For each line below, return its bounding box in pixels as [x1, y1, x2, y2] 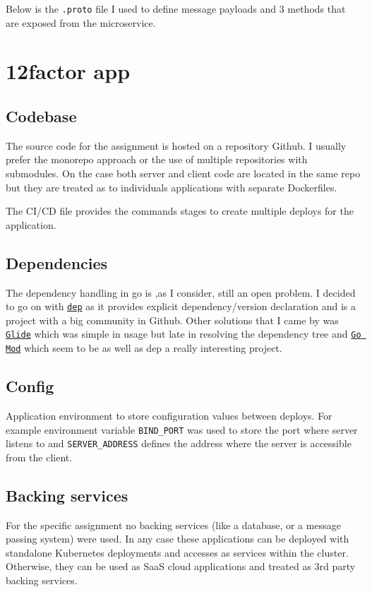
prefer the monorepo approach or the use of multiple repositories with [6, 152, 308, 167]
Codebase [6, 105, 77, 127]
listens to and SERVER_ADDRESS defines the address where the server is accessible [6, 436, 352, 451]
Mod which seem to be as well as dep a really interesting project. [6, 341, 282, 355]
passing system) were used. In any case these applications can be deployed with [6, 531, 349, 546]
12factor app [6, 57, 131, 85]
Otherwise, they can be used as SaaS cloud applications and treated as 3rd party [6, 559, 356, 574]
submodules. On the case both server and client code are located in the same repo [6, 166, 361, 181]
